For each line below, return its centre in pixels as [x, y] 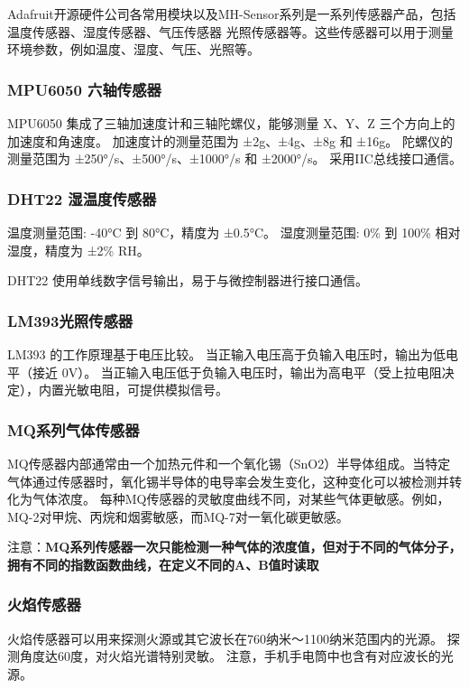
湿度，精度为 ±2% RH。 [78, 250]
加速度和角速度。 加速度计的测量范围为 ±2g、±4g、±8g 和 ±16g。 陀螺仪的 [230, 140]
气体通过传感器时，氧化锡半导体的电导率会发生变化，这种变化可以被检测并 [228, 481]
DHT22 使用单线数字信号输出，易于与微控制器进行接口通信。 [188, 280]
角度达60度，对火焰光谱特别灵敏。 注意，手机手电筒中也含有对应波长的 [230, 656]
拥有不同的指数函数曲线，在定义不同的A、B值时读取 [163, 564]
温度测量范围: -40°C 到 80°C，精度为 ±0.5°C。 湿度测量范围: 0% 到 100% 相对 [234, 232]
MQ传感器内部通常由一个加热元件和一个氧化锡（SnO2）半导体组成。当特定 [229, 463]
